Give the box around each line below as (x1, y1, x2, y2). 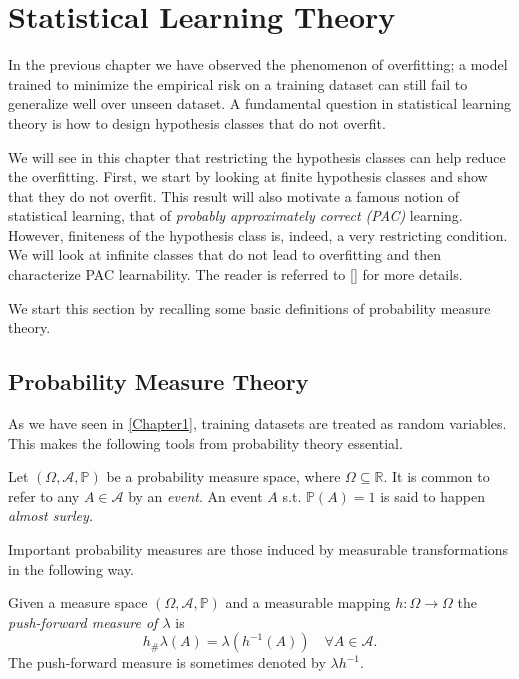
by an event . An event (128, 485, 263, 506)
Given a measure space (8, 592, 148, 613)
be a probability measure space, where (106, 466, 341, 487)
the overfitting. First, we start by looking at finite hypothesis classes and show (8, 166, 488, 187)
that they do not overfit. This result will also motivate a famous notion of (8, 185, 460, 206)
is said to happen (380, 485, 485, 506)
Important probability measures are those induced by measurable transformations (8, 539, 509, 560)
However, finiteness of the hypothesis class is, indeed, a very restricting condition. (8, 224, 508, 245)
